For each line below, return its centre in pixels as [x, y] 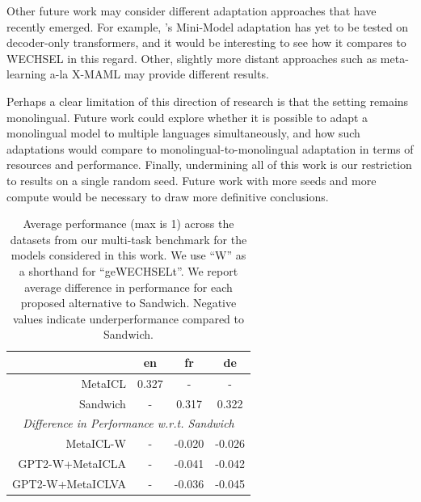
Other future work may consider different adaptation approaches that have [192, 11]
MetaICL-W [96, 443]
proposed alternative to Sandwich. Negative [128, 303]
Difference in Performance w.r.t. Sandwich [128, 423]
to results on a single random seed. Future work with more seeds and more [192, 180]
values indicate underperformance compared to [128, 318]
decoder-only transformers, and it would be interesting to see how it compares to [206, 42]
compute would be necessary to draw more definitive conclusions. [168, 196]
